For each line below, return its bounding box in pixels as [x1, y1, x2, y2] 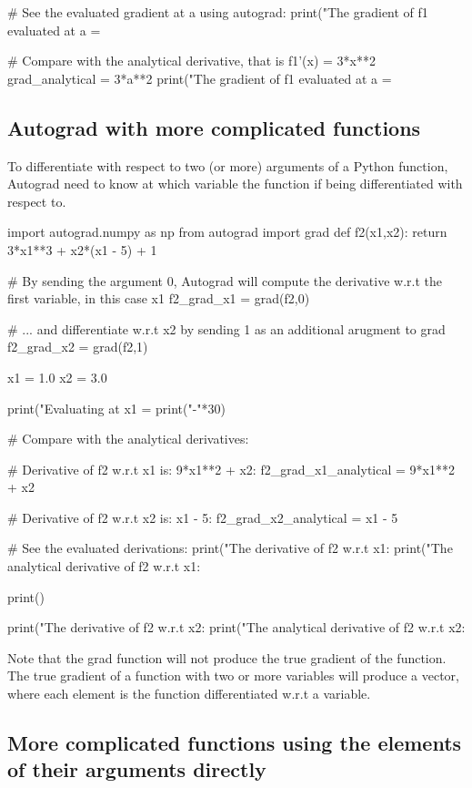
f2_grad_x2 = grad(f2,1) [7, 337, 148, 356]
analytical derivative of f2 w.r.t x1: [7, 557, 201, 576]
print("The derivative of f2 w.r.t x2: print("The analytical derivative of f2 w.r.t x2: [7, 618, 466, 637]
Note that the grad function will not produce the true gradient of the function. [7, 648, 447, 667]
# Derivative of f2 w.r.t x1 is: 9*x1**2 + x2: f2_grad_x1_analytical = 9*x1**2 [7, 459, 455, 478]
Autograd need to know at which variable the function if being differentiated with [7, 174, 463, 193]
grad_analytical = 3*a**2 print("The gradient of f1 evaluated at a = [7, 68, 392, 87]
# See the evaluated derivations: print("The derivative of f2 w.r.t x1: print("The [7, 538, 453, 558]
